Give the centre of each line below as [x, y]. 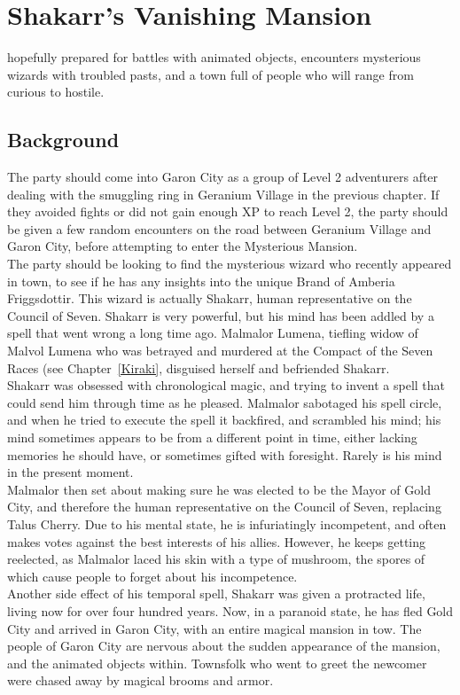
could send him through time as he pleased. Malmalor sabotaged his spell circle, [225, 402]
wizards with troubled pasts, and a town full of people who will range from [211, 74]
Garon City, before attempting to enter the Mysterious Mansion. [183, 246]
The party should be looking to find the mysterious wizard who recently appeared [230, 264]
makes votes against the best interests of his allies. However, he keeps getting [217, 541]
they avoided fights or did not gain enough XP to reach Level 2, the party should [228, 211]
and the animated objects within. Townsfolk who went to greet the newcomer [217, 663]
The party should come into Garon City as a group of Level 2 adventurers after [223, 177]
